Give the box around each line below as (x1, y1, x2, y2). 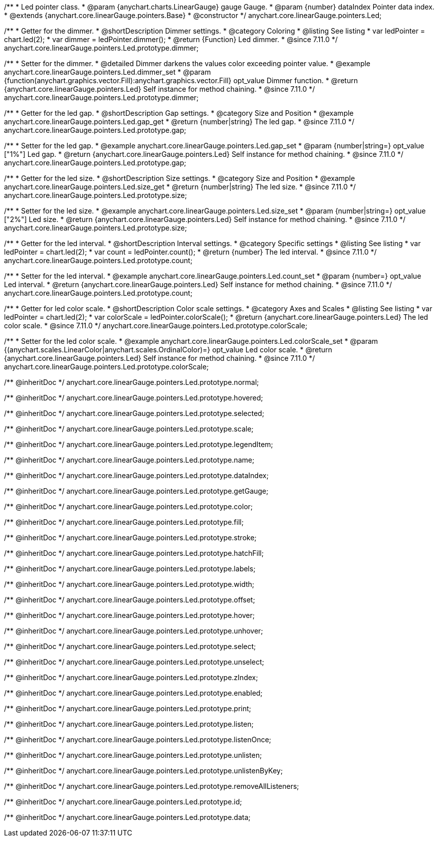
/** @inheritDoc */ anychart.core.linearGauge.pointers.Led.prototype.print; (4, 704, 252, 713)
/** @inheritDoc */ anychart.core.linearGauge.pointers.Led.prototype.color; (4, 502, 253, 511)
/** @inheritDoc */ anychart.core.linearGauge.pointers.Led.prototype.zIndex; (4, 673, 258, 682)
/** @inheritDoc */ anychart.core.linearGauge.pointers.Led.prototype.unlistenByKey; (4, 766, 283, 775)
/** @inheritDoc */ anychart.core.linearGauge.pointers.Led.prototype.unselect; (4, 658, 265, 666)
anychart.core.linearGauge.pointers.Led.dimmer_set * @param (4, 68, 211, 76)
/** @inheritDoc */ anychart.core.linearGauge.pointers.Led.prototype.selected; (4, 409, 265, 417)
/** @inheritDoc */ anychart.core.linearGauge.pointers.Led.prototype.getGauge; (4, 487, 269, 495)
